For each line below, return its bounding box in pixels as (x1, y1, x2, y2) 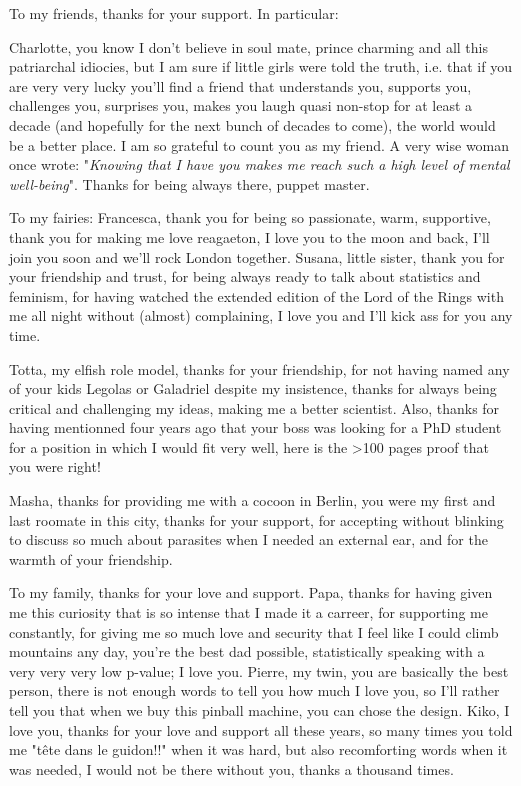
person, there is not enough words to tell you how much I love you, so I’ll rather (9, 680, 500, 701)
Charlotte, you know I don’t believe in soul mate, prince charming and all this (9, 36, 489, 57)
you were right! (9, 456, 101, 477)
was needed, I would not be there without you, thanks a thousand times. (9, 758, 454, 779)
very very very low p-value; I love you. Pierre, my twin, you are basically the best (9, 660, 509, 681)
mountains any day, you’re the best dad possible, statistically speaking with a (9, 641, 485, 662)
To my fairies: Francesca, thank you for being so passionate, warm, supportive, (9, 207, 491, 228)
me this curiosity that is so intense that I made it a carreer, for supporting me (9, 602, 488, 623)
